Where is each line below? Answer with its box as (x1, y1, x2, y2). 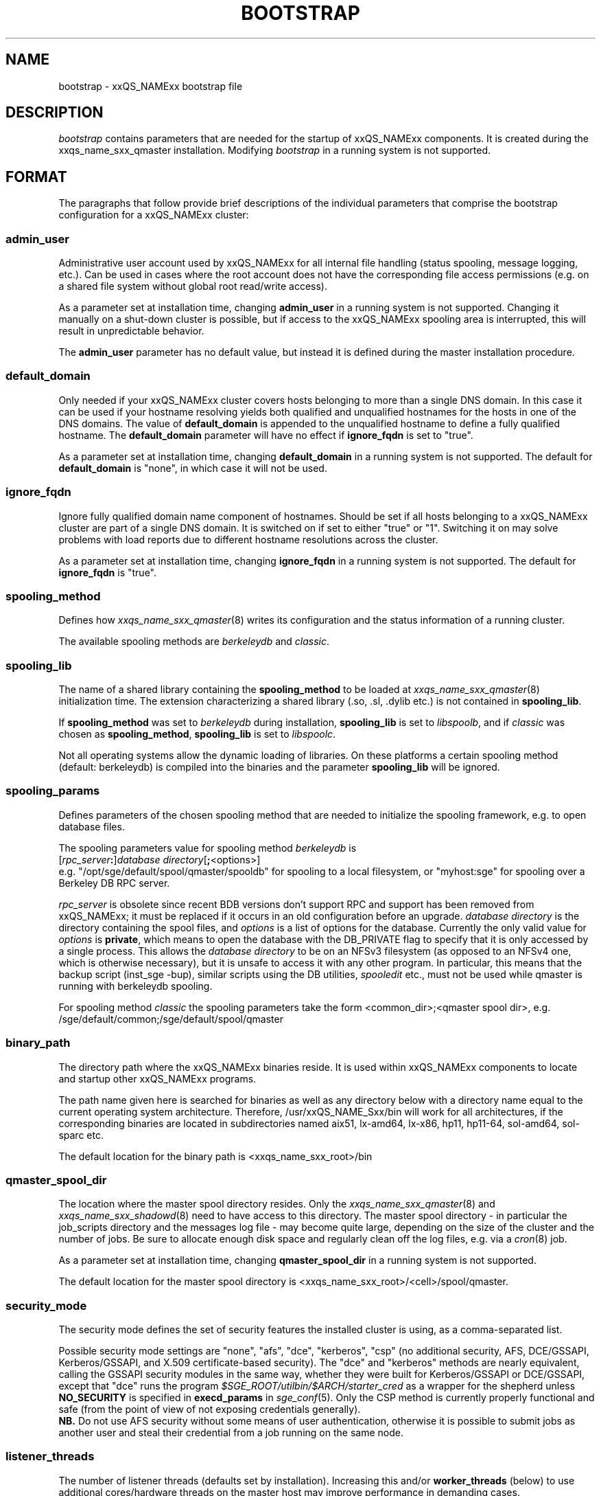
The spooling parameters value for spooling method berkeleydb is (58, 841, 357, 854)
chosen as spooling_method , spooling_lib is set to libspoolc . (58, 728, 336, 740)
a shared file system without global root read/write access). (58, 280, 328, 293)
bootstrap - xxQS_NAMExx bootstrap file (58, 80, 243, 92)
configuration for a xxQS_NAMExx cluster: (58, 209, 249, 221)
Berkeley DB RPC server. (58, 876, 170, 889)
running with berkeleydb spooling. (58, 979, 213, 992)
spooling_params (5, 784, 100, 798)
